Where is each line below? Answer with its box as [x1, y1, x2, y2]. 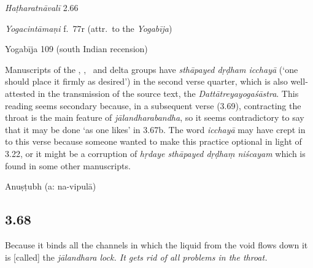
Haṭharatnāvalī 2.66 [5, 1, 79, 13]
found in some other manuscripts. [5, 159, 131, 172]
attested [5, 86, 36, 99]
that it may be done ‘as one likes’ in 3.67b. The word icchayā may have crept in [5, 123, 306, 136]
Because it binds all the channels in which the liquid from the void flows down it [5, 238, 308, 251]
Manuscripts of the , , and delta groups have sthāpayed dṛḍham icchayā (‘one [5, 63, 298, 75]
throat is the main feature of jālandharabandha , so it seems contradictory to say [5, 111, 304, 124]
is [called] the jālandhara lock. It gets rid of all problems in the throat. [5, 250, 268, 263]
